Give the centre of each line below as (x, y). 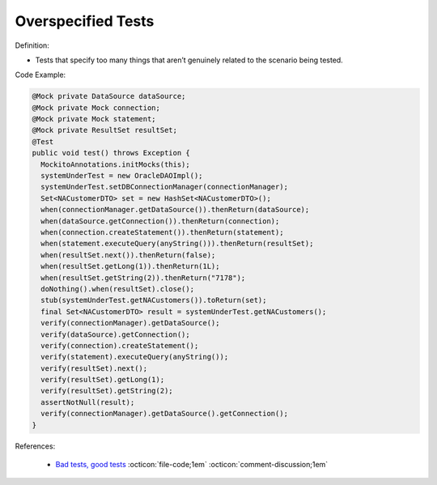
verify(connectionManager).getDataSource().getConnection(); (165, 414)
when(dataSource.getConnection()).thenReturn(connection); (160, 221)
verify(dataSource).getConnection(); (115, 334)
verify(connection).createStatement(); (120, 345)
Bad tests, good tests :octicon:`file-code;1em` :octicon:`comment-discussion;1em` (192, 465)
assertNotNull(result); (88, 402)
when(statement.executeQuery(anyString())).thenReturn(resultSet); (177, 244)
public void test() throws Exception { (111, 153)
